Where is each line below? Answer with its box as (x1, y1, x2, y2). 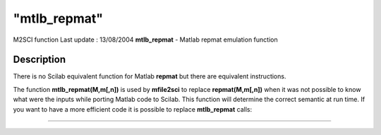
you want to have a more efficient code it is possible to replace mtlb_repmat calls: (13, 105, 253, 113)
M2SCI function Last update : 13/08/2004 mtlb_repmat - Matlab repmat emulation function (13, 35, 278, 44)
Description (13, 54, 66, 66)
